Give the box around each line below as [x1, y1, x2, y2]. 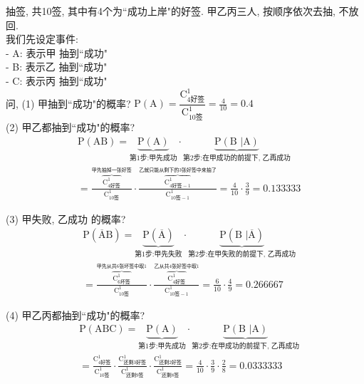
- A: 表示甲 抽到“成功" [6, 45, 108, 60]
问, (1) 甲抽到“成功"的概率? [6, 95, 131, 110]
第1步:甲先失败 [135, 251, 182, 259]
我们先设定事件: [6, 31, 78, 46]
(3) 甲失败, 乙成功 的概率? [6, 211, 126, 226]
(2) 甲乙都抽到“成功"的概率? [6, 119, 135, 134]
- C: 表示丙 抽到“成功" [6, 73, 108, 88]
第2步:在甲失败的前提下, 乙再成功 [188, 251, 296, 259]
